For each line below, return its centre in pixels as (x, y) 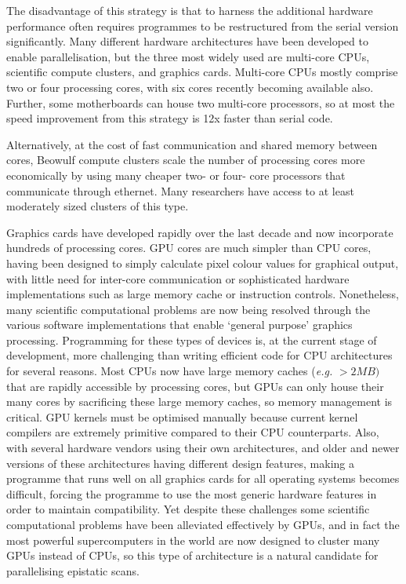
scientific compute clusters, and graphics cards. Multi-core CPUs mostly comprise (202, 72)
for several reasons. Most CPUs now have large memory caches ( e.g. (170, 371)
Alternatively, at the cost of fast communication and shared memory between (192, 144)
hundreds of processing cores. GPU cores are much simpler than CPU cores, (189, 248)
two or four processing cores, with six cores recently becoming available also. (190, 87)
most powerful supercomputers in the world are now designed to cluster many (193, 540)
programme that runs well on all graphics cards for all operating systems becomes (203, 478)
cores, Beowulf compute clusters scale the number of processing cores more (186, 160)
